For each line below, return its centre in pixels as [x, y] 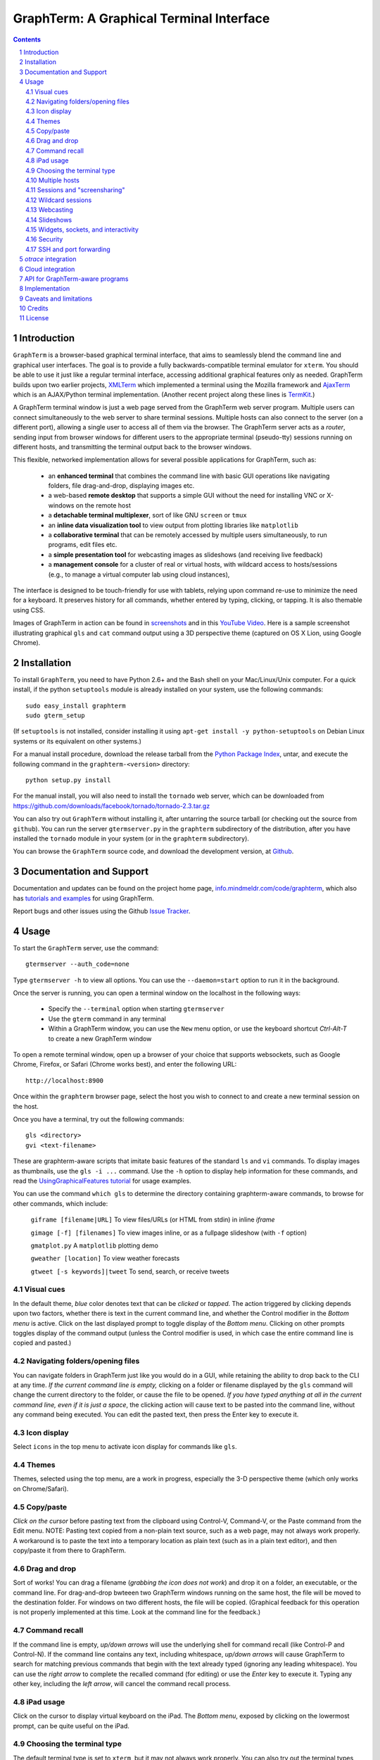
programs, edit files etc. [83, 545]
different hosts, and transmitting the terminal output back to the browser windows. [132, 446]
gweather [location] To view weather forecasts [105, 1258]
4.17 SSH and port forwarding [68, 249]
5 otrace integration [48, 259]
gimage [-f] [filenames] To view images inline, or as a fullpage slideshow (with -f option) [169, 1233]
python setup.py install [68, 780]
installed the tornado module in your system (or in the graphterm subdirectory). [131, 838]
